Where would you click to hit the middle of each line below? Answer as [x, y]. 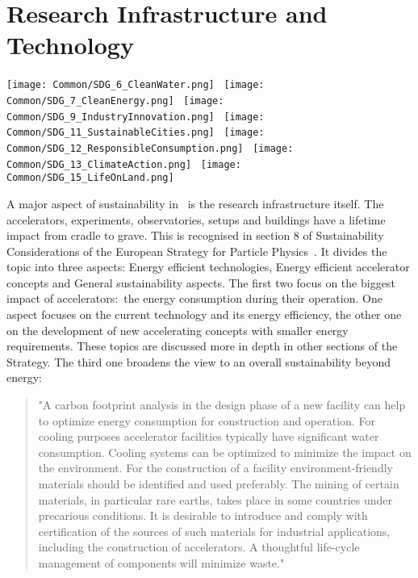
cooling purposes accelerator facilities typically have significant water [209, 436]
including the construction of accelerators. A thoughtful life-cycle [199, 547]
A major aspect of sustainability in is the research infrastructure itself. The [195, 203]
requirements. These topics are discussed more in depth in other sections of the [202, 346]
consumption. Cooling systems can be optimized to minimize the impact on [225, 452]
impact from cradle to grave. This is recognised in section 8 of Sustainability [195, 235]
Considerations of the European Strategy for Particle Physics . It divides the [197, 251]
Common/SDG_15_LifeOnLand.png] [90, 178]
